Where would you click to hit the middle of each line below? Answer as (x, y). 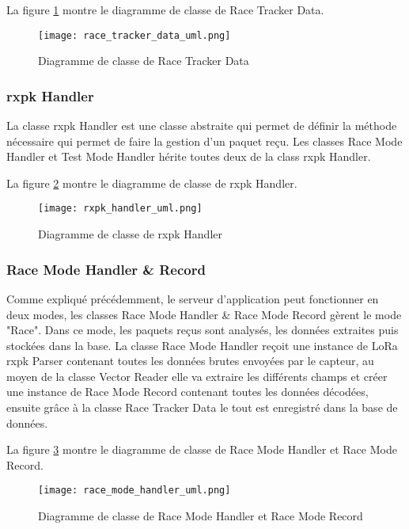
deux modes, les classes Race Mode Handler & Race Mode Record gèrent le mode (204, 314)
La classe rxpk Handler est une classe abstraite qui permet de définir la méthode (202, 126)
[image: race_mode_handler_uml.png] (134, 491)
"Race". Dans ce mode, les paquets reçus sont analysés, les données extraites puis (203, 330)
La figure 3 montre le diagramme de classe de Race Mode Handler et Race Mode (202, 449)
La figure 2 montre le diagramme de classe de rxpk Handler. (152, 183)
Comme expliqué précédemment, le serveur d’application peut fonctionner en (193, 298)
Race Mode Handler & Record (106, 269)
